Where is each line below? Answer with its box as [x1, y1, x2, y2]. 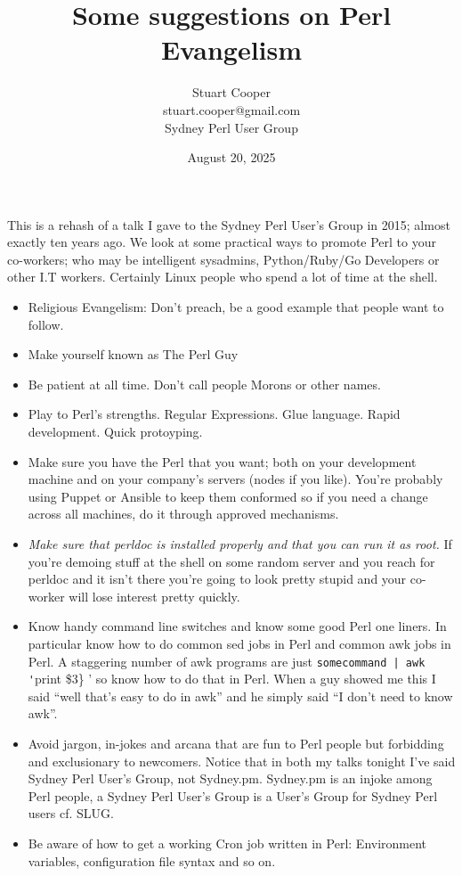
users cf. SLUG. [28, 804, 114, 823]
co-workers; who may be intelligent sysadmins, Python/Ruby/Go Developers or [7, 250, 440, 268]
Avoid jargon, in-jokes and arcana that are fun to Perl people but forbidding [28, 734, 444, 753]
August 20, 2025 [187, 148, 276, 167]
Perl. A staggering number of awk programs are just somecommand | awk [28, 651, 426, 670]
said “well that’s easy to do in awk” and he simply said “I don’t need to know [28, 686, 453, 705]
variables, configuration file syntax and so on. [28, 851, 276, 870]
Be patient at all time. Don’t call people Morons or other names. [28, 374, 381, 393]
